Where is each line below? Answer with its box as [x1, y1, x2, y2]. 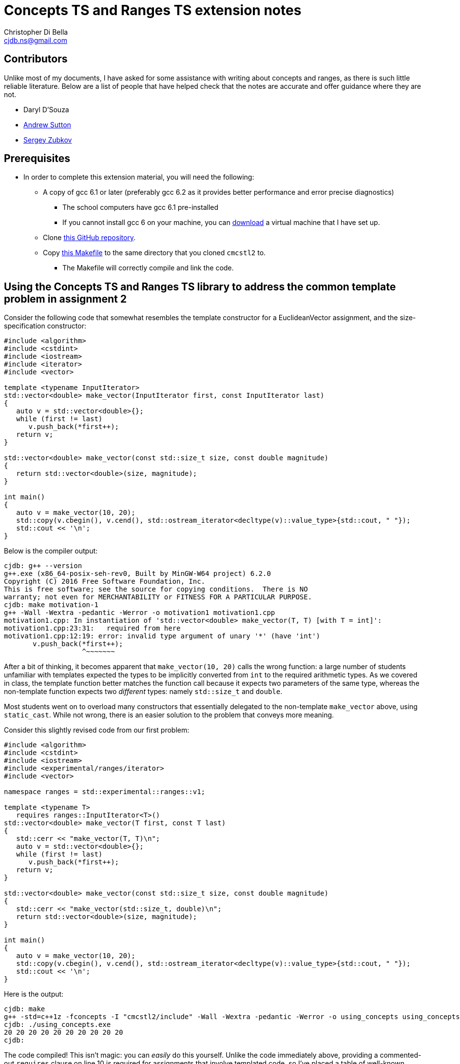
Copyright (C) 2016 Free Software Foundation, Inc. [4, 577, 206, 586]
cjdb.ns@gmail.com [4, 36, 67, 44]
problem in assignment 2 [4, 292, 127, 305]
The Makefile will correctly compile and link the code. [62, 264, 234, 272]
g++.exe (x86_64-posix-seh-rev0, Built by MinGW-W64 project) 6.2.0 [4, 570, 271, 578]
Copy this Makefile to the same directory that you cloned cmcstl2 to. [43, 248, 266, 257]
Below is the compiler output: [4, 547, 98, 555]
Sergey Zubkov [23, 135, 72, 144]
